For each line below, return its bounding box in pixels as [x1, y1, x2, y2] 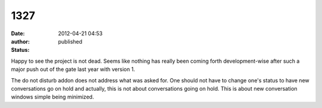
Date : [11, 30, 25, 37]
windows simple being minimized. [11, 93, 94, 101]
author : [11, 38, 30, 45]
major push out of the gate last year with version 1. [11, 66, 135, 73]
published [58, 38, 83, 45]
